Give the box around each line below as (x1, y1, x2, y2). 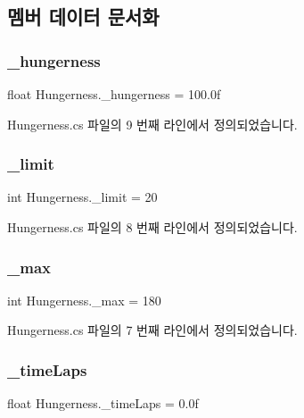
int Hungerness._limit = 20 (7, 188, 158, 206)
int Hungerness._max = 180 (7, 290, 161, 309)
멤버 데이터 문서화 (7, 3, 160, 30)
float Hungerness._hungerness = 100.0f (7, 85, 221, 103)
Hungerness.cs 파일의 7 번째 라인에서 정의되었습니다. (7, 321, 298, 339)
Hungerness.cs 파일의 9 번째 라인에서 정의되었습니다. (7, 114, 298, 133)
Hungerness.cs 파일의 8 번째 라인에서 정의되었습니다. (7, 218, 298, 236)
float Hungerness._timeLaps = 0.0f (7, 394, 199, 413)
